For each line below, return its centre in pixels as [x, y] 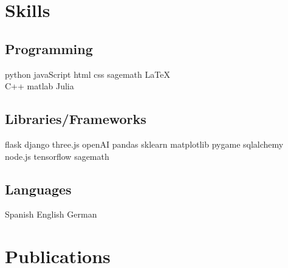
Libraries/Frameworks [76, 119]
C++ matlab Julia [39, 86]
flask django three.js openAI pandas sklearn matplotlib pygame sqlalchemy [144, 144]
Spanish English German [51, 214]
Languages [38, 189]
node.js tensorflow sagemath [57, 156]
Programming [49, 48]
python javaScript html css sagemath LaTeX [87, 74]
